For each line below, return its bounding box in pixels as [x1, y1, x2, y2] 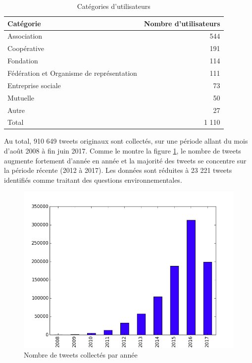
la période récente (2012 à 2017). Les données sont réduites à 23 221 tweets [4, 165, 232, 175]
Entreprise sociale [7, 80, 61, 90]
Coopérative [7, 43, 44, 53]
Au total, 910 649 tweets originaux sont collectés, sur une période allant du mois [4, 136, 248, 146]
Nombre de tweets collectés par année [24, 350, 138, 360]
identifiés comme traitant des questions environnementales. [4, 174, 182, 185]
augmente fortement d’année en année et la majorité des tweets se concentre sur [4, 155, 247, 165]
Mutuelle [7, 92, 35, 103]
